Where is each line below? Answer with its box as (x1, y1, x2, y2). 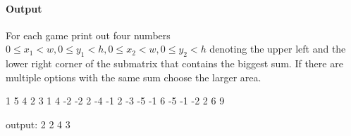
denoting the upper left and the (209, 41, 346, 56)
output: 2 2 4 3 (6, 116, 70, 131)
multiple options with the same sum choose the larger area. (6, 69, 261, 84)
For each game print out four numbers (6, 27, 171, 42)
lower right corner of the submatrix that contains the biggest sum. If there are (6, 56, 343, 71)
